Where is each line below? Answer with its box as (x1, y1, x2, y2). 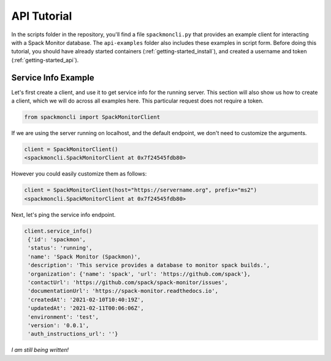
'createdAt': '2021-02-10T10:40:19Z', (28, 296, 144, 303)
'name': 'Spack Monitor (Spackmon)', (28, 253, 141, 260)
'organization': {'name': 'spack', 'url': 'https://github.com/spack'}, (28, 270, 251, 278)
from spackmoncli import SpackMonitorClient (24, 114, 161, 120)
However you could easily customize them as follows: (11, 170, 147, 177)
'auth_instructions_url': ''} (28, 330, 119, 338)
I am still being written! (11, 346, 69, 354)
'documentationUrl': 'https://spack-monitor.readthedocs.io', (28, 287, 219, 295)
